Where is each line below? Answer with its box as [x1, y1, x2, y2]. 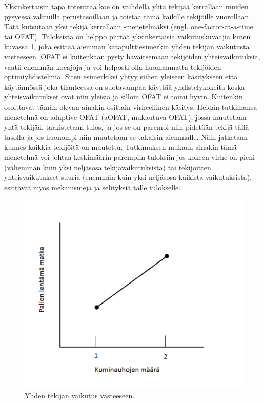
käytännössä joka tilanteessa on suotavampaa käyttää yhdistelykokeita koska [4, 81, 245, 92]
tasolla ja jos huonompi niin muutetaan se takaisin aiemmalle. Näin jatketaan [4, 131, 248, 142]
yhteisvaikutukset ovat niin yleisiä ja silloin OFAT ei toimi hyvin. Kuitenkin [4, 91, 243, 102]
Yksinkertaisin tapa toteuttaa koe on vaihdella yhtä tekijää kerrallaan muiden [4, 1, 249, 11]
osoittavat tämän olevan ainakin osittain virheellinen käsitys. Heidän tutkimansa [4, 101, 257, 112]
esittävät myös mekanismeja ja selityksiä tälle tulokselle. [4, 181, 181, 192]
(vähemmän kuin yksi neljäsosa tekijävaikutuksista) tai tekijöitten [4, 161, 211, 172]
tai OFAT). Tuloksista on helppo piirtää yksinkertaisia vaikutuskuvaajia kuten [4, 31, 251, 42]
